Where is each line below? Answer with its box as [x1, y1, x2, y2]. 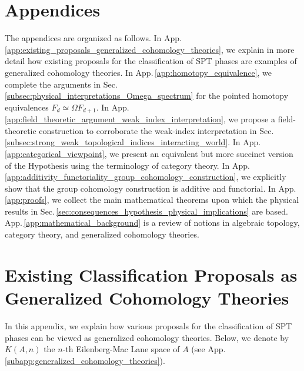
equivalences [5, 101, 49, 113]
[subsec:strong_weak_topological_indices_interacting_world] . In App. [5, 136, 261, 148]
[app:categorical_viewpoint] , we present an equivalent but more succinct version [5, 147, 293, 159]
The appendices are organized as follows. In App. [5, 32, 182, 44]
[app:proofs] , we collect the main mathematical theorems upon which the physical [5, 193, 299, 206]
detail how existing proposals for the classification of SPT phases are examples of [5, 55, 297, 67]
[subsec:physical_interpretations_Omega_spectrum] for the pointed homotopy [5, 89, 289, 102]
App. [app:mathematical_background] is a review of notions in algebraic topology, [5, 216, 300, 229]
